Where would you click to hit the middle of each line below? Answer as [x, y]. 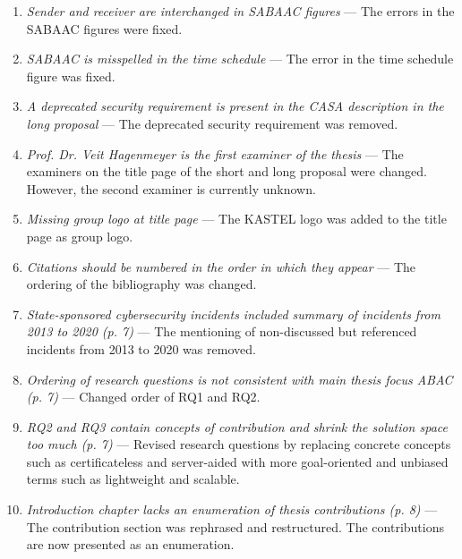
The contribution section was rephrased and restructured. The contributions [235, 526]
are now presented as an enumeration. [130, 544]
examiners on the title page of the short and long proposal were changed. [227, 171]
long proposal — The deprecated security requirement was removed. [212, 123]
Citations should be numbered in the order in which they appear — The [221, 266]
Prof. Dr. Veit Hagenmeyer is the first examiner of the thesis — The [215, 153]
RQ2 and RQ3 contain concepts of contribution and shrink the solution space [237, 426]
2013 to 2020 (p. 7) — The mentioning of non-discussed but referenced [222, 331]
